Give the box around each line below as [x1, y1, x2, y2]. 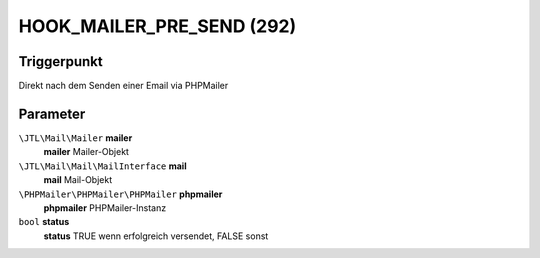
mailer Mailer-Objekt [43, 146, 130, 158]
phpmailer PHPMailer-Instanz [43, 201, 167, 214]
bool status [18, 216, 70, 228]
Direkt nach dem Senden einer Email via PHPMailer [18, 80, 229, 92]
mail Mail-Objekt [43, 174, 113, 186]
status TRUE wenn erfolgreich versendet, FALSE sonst [43, 230, 269, 242]
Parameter [18, 105, 86, 122]
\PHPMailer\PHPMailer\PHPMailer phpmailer [18, 188, 223, 200]
